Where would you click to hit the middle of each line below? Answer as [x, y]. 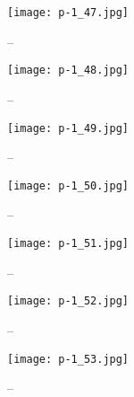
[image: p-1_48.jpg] [68, 71]
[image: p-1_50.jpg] [68, 185]
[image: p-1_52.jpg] [68, 301]
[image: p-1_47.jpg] [68, 13]
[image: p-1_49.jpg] [68, 128]
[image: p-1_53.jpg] [68, 359]
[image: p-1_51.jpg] [68, 243]
